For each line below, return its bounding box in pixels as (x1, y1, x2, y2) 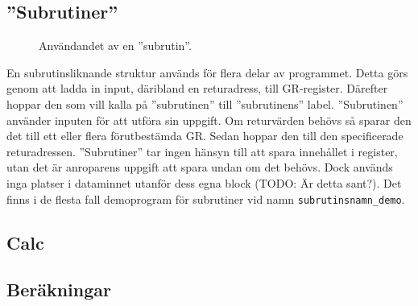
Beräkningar (6, 277, 111, 302)
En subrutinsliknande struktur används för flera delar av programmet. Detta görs (6, 64, 408, 81)
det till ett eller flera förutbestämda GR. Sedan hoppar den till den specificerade (6, 127, 404, 144)
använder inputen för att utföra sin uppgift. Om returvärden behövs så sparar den (6, 111, 412, 128)
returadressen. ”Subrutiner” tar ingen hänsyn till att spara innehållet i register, (6, 143, 398, 159)
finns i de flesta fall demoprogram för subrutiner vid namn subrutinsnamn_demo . (6, 190, 405, 207)
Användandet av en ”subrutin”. (39, 37, 192, 54)
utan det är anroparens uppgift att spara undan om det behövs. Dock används (6, 159, 393, 176)
